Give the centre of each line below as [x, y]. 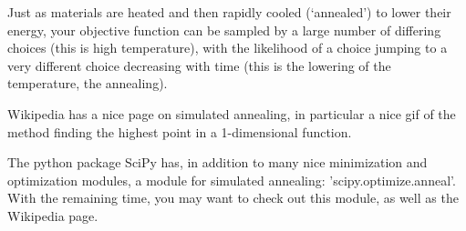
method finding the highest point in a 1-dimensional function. [180, 131]
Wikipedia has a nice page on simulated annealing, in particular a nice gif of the [232, 113]
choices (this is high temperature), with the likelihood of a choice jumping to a [228, 48]
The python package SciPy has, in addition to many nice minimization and [217, 162]
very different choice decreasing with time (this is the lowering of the [199, 65]
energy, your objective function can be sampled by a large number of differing [224, 30]
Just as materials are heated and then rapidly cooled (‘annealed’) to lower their [229, 12]
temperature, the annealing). [88, 83]
